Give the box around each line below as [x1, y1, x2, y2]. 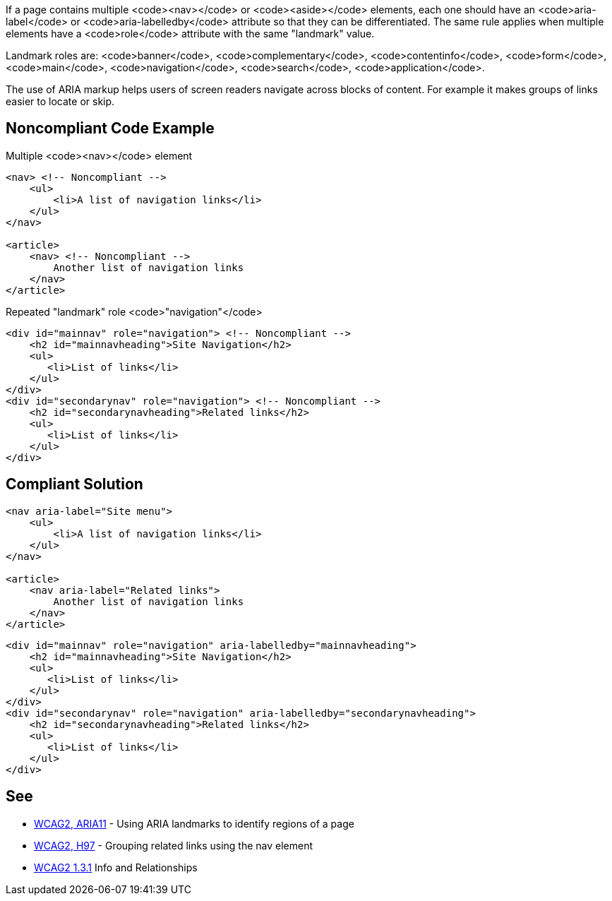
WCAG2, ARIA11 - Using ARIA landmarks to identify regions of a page [34, 817, 354, 830]
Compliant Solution [6, 475, 143, 494]
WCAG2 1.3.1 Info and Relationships [34, 861, 198, 873]
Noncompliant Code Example [6, 119, 215, 138]
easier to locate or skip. [6, 95, 115, 107]
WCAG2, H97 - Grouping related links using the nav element [34, 839, 313, 852]
